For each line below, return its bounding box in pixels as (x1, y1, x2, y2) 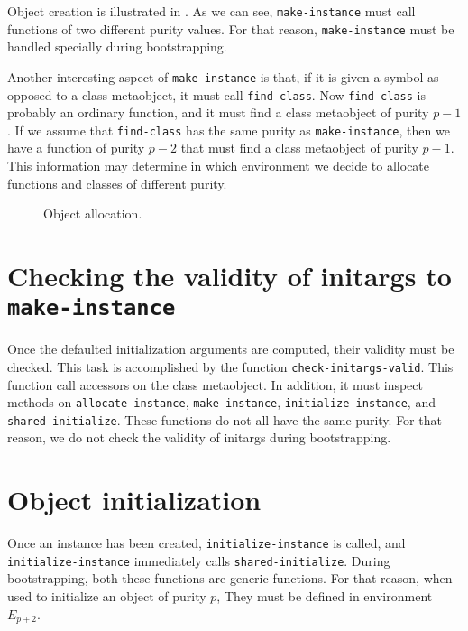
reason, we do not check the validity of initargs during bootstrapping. (7, 428, 391, 447)
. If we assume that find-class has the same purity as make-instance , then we (7, 120, 450, 139)
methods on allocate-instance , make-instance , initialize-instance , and (7, 393, 436, 412)
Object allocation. (43, 204, 142, 223)
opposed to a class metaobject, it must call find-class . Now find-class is (7, 85, 426, 104)
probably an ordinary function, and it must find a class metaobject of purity (7, 103, 429, 122)
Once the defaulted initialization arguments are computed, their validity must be (7, 339, 454, 358)
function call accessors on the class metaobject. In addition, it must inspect (7, 375, 423, 394)
